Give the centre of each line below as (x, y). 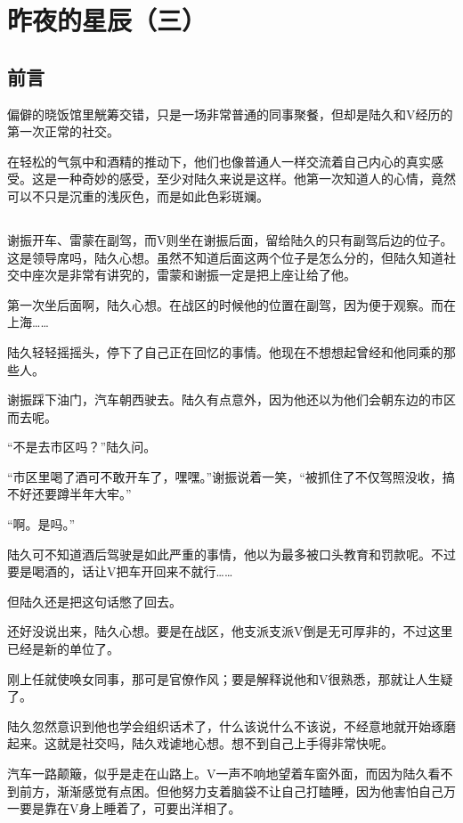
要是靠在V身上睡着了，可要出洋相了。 (130, 808)
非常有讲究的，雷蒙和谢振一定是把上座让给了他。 (212, 275)
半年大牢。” (100, 494)
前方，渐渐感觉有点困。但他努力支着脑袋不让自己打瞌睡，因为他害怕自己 (231, 790)
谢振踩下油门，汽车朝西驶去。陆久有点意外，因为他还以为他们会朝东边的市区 (231, 399)
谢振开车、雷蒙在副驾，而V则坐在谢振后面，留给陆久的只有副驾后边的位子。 (230, 239)
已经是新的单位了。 (63, 649)
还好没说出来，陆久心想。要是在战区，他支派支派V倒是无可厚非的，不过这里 (230, 631)
